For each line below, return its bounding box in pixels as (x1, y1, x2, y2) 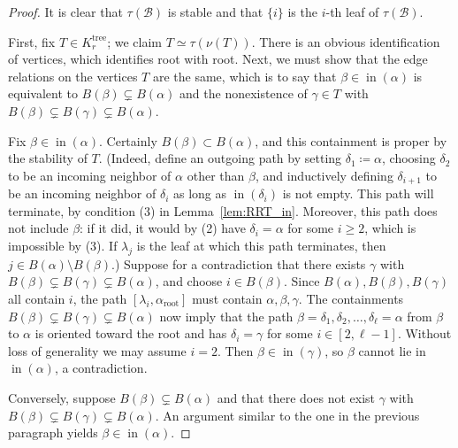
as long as (173, 184, 227, 203)
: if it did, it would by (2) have (80, 219, 246, 237)
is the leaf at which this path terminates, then (136, 236, 386, 254)
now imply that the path (159, 306, 294, 325)
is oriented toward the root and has (34, 324, 227, 343)
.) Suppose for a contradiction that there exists (111, 254, 366, 273)
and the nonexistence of (179, 84, 308, 103)
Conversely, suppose (8, 388, 116, 406)
